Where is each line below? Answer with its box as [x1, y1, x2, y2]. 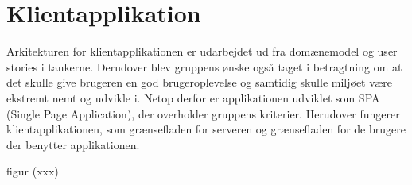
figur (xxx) [6, 163, 59, 179]
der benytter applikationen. [6, 136, 140, 152]
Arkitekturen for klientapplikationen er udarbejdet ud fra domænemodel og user [6, 43, 398, 60]
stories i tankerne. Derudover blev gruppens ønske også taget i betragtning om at [6, 58, 402, 75]
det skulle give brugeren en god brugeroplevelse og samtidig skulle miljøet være [6, 74, 393, 91]
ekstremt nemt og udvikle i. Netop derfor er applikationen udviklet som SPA [6, 89, 380, 106]
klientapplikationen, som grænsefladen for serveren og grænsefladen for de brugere [6, 121, 406, 137]
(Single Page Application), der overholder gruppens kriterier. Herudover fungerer [6, 105, 400, 121]
